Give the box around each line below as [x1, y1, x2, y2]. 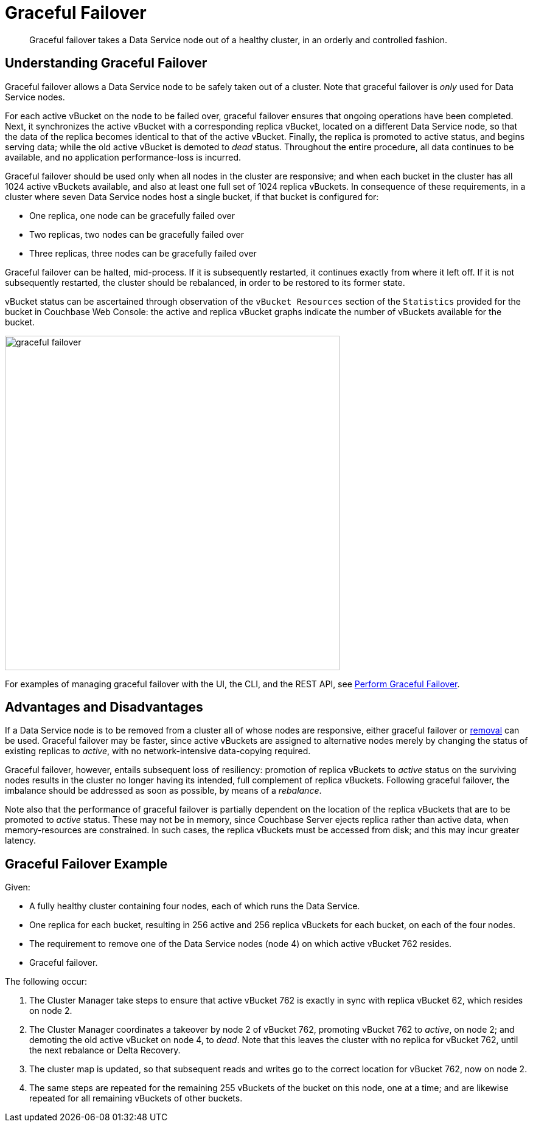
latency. [5, 835, 37, 846]
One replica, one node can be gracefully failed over [29, 210, 235, 221]
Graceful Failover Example [5, 856, 168, 872]
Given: [5, 882, 30, 893]
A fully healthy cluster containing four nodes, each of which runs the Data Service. [29, 901, 360, 912]
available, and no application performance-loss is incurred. [5, 151, 241, 162]
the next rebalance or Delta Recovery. [29, 1045, 181, 1056]
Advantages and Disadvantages [5, 699, 203, 715]
